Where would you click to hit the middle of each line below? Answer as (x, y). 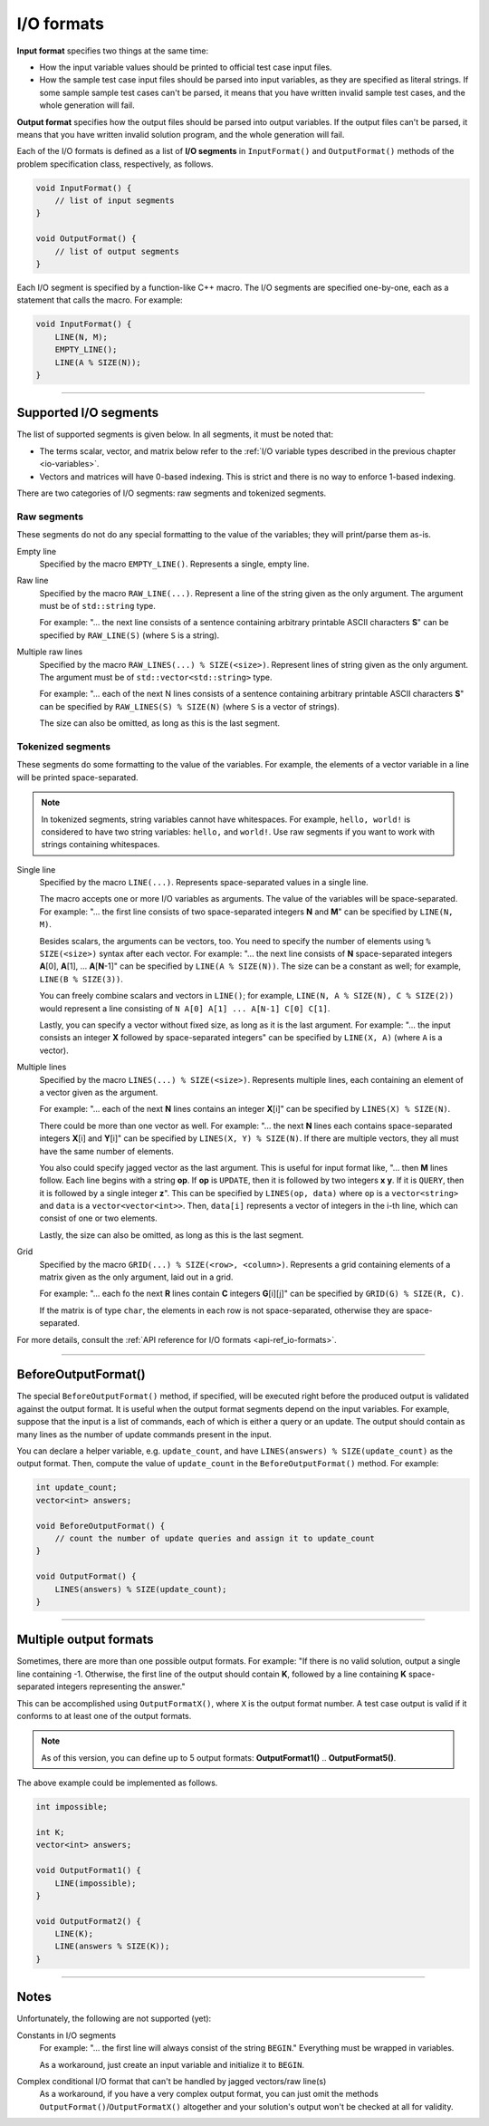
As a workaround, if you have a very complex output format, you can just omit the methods (209, 2094)
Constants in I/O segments (67, 2035)
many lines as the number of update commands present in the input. (144, 1434)
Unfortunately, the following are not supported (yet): (114, 2019)
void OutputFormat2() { (89, 1921)
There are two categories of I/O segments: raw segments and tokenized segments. (172, 493)
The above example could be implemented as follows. (117, 1783)
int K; (50, 1832)
